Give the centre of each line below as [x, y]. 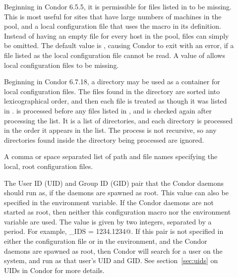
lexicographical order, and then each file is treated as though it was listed [116, 101]
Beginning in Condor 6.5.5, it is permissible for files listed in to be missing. [118, 6]
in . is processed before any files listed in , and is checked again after [108, 110]
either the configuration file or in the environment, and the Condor [106, 241]
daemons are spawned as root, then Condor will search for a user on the [113, 250]
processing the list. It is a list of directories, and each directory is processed [119, 120]
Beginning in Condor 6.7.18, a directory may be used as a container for [112, 82]
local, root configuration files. [49, 166]
